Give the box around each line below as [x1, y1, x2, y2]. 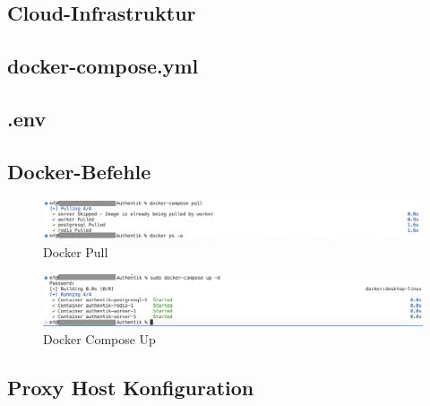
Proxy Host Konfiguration [7, 373, 254, 401]
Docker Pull [43, 243, 108, 262]
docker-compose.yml [7, 52, 199, 80]
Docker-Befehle [7, 157, 151, 185]
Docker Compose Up [43, 329, 156, 348]
